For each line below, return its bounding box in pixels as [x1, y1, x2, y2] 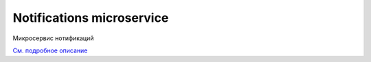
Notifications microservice [12, 10, 169, 25]
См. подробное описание [12, 46, 88, 55]
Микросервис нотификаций [12, 34, 94, 42]
